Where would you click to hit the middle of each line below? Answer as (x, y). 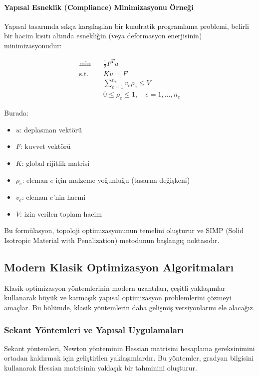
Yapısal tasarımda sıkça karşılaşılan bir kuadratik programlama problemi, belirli (127, 26)
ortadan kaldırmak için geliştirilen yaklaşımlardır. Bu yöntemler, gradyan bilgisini (129, 358)
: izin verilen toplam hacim (61, 213)
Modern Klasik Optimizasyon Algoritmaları (119, 267)
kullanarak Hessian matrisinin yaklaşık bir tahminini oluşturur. (101, 368)
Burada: (16, 113)
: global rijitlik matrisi (56, 163)
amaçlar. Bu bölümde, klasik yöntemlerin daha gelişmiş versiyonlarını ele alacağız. (129, 308)
